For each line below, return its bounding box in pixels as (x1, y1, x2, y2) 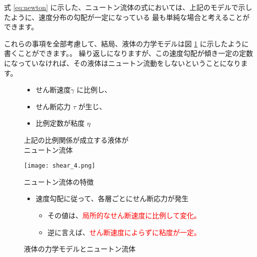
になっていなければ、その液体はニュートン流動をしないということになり (4, 57, 241, 68)
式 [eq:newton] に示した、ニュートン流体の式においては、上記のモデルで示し (4, 2, 253, 12)
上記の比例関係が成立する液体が (24, 134, 128, 145)
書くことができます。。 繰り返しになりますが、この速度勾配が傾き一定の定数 (4, 48, 253, 58)
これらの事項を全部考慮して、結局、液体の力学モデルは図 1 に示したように (4, 38, 249, 48)
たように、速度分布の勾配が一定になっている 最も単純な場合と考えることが (4, 11, 250, 22)
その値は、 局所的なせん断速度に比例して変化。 (47, 210, 201, 220)
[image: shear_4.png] (24, 162, 96, 170)
